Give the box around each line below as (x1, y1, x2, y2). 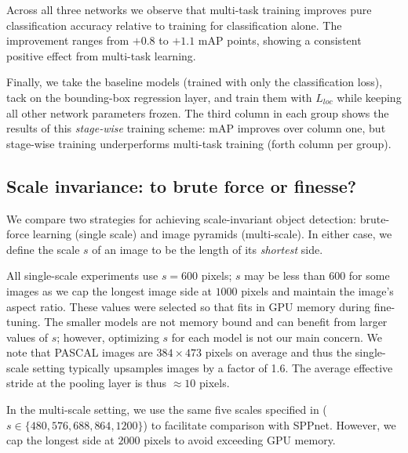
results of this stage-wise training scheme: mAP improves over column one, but (6, 120, 386, 136)
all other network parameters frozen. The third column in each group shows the (6, 104, 389, 121)
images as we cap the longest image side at (6, 282, 212, 299)
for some (348, 267, 390, 284)
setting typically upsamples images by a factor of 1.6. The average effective (32, 359, 393, 375)
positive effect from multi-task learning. (6, 47, 196, 63)
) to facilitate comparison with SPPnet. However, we (143, 416, 396, 433)
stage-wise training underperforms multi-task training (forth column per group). (6, 135, 392, 151)
